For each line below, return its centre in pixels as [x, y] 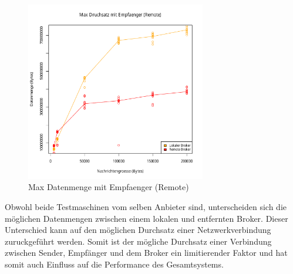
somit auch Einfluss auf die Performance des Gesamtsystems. [114, 264]
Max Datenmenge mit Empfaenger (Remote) [109, 187]
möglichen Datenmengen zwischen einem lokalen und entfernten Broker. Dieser [146, 218]
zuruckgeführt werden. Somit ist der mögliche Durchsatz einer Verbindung [138, 241]
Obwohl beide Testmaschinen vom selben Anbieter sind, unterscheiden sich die [146, 206]
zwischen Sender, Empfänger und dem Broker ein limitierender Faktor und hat [146, 253]
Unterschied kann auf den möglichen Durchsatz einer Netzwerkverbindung [138, 230]
